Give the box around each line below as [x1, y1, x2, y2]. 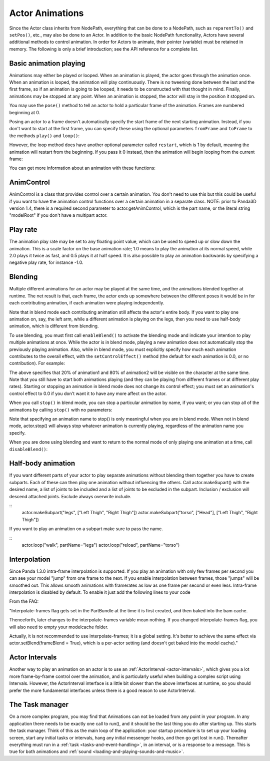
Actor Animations [9, 8, 84, 19]
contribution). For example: [9, 360, 65, 366]
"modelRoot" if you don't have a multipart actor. [9, 212, 107, 218]
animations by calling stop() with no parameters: [9, 407, 112, 413]
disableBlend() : [9, 446, 48, 452]
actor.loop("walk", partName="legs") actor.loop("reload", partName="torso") [21, 542, 180, 548]
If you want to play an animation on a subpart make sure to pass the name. [9, 526, 163, 532]
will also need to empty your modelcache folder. [9, 624, 108, 630]
